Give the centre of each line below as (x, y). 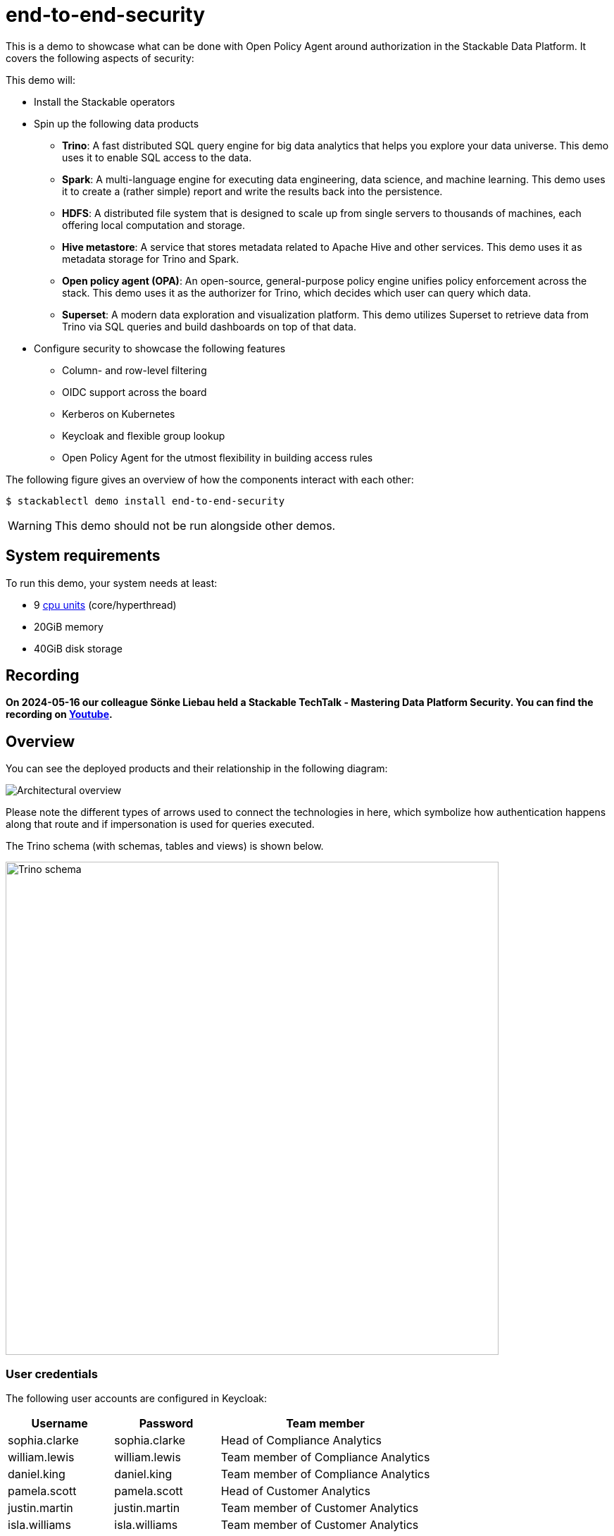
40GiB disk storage (78, 648)
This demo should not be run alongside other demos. (195, 525)
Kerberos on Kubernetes (119, 414)
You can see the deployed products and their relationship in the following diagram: (197, 769)
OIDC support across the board (134, 392)
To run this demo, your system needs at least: (112, 583)
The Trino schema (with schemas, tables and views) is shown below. (165, 846)
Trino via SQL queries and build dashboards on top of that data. (209, 326)
